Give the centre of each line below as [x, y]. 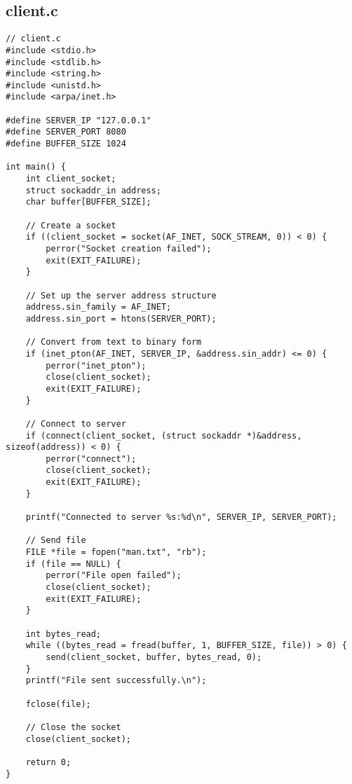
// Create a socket [71, 225]
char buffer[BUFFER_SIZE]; [88, 202]
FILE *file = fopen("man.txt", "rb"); [116, 552]
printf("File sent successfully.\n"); [116, 681]
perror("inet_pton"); [96, 365]
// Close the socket [73, 727]
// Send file [56, 541]
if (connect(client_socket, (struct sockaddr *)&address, [164, 435]
